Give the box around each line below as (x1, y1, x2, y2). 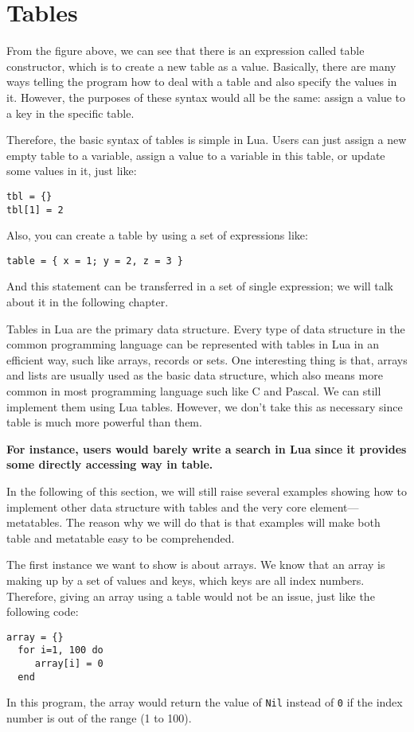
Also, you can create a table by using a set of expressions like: (6, 227, 308, 243)
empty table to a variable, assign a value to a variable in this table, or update (6, 146, 385, 163)
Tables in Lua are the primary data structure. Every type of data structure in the (6, 320, 405, 337)
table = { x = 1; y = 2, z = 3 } (6, 255, 183, 267)
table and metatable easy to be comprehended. (6, 529, 235, 546)
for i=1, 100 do (18, 644, 103, 656)
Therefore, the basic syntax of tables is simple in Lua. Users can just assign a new (6, 131, 407, 148)
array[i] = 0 (34, 658, 103, 670)
